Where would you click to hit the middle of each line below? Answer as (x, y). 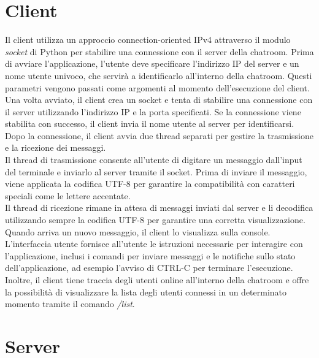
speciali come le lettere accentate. (68, 195)
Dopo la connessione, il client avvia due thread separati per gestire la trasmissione (159, 135)
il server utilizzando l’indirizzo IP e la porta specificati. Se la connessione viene (153, 111)
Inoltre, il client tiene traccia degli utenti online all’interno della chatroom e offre (157, 280)
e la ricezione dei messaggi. (56, 147)
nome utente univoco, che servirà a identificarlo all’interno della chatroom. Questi (159, 75)
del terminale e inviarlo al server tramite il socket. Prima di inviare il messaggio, (156, 171)
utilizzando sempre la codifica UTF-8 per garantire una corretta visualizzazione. (155, 220)
